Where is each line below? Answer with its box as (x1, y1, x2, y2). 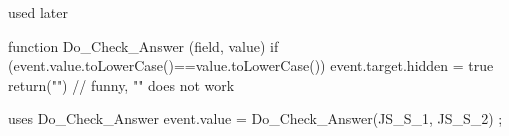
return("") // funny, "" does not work (8, 74, 235, 95)
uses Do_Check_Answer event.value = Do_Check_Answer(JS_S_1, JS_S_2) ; (8, 108, 503, 129)
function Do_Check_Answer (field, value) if (8, 35, 279, 56)
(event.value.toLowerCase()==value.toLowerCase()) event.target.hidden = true (8, 55, 494, 76)
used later (8, 2, 69, 22)
